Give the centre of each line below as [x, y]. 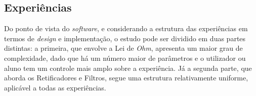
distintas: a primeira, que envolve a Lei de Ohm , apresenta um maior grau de [123, 48]
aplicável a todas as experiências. [55, 87]
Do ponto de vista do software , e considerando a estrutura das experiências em [126, 28]
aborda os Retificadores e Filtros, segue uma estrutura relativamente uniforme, [126, 78]
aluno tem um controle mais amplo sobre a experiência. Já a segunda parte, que [128, 68]
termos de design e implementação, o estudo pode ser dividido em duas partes [125, 38]
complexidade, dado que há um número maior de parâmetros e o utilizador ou [125, 58]
